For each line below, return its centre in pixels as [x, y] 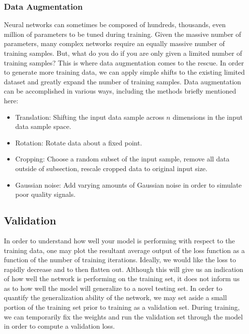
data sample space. [43, 126]
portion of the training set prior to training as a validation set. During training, [122, 307]
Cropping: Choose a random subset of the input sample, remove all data [122, 159]
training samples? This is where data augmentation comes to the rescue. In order [124, 62]
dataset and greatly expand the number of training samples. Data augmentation [123, 81]
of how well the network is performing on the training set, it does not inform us [122, 278]
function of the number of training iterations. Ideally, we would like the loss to [120, 260]
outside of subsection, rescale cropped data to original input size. [111, 168]
